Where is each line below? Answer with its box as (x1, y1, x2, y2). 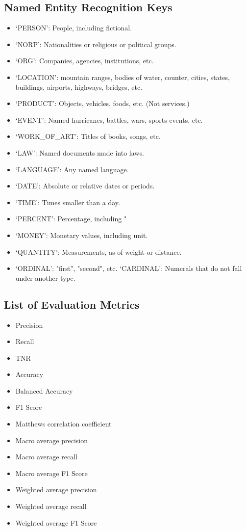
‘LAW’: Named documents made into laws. (15, 147, 144, 158)
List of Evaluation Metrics (4, 296, 140, 312)
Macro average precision (15, 435, 88, 445)
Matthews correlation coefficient (15, 419, 112, 429)
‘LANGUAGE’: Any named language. (15, 164, 129, 174)
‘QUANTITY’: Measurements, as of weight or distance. (15, 246, 182, 257)
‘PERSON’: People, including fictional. (15, 23, 132, 33)
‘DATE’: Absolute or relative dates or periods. (15, 181, 155, 191)
